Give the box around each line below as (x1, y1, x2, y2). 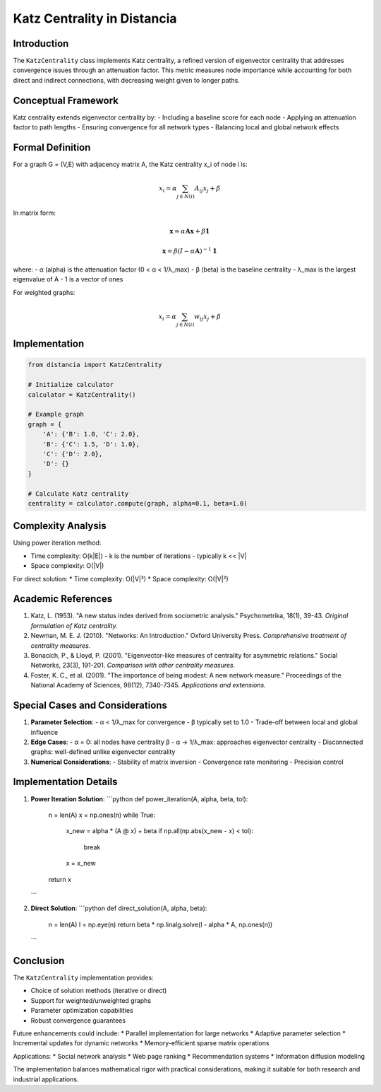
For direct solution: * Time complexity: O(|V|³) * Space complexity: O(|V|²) (13, 574, 229, 583)
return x (48, 875, 72, 883)
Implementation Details (13, 776, 118, 788)
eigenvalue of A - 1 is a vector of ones (13, 275, 123, 284)
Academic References (13, 593, 113, 605)
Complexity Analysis (13, 520, 107, 532)
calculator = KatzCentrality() (28, 390, 137, 399)
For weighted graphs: (13, 288, 75, 296)
